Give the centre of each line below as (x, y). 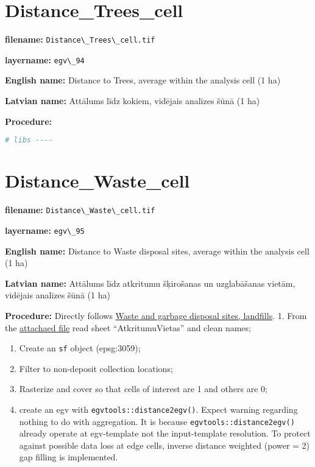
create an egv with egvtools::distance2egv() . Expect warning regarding (158, 409)
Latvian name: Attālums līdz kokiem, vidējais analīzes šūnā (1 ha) (133, 101)
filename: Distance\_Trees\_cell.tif (80, 39)
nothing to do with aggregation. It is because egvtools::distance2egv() (157, 421)
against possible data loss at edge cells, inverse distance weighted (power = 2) (165, 445)
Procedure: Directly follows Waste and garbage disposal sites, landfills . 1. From (156, 315)
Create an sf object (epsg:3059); (80, 348)
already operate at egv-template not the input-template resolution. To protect (165, 433)
